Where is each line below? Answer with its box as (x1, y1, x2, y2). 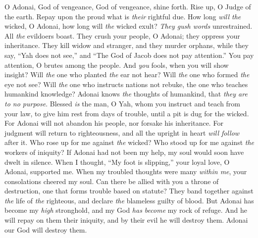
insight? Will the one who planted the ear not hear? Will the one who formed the (4, 69, 250, 80)
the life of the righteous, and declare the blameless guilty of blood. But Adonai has (4, 195, 254, 205)
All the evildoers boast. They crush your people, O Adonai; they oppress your (4, 30, 240, 41)
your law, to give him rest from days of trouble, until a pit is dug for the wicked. (4, 108, 249, 118)
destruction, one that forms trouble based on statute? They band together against (4, 186, 254, 196)
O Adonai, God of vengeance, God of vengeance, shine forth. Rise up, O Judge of (4, 1, 251, 11)
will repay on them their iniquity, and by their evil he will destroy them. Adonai (4, 215, 248, 225)
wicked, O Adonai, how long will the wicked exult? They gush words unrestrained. (4, 21, 253, 31)
